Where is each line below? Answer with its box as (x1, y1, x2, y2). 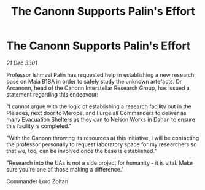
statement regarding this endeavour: (6, 90, 99, 98)
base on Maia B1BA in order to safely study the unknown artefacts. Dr (6, 77, 182, 85)
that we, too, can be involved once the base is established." (6, 147, 157, 154)
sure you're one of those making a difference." (6, 165, 124, 173)
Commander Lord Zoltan (6, 177, 69, 185)
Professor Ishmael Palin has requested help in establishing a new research (6, 71, 195, 78)
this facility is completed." (6, 122, 72, 130)
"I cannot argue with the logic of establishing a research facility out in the (6, 103, 191, 110)
